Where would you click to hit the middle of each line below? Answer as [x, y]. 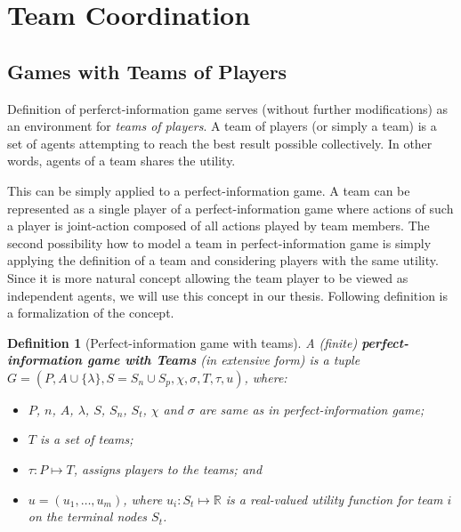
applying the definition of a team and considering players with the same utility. [223, 260]
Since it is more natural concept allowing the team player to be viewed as [208, 277]
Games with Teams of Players [147, 71]
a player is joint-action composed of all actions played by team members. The [218, 226]
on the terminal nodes [88, 516]
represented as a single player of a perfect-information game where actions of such [230, 208]
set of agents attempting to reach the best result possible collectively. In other [220, 143]
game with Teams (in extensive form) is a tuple [224, 360]
